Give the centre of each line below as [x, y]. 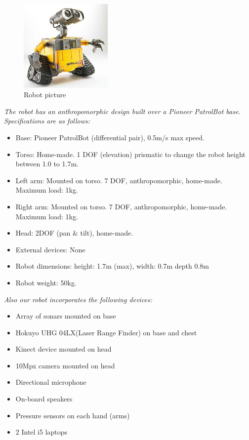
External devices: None [50, 249]
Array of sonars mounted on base [66, 316]
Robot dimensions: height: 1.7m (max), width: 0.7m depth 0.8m [112, 266]
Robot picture [45, 95]
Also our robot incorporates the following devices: [78, 299]
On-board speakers [44, 399]
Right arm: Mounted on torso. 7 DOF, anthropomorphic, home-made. [121, 206]
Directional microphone [51, 382]
